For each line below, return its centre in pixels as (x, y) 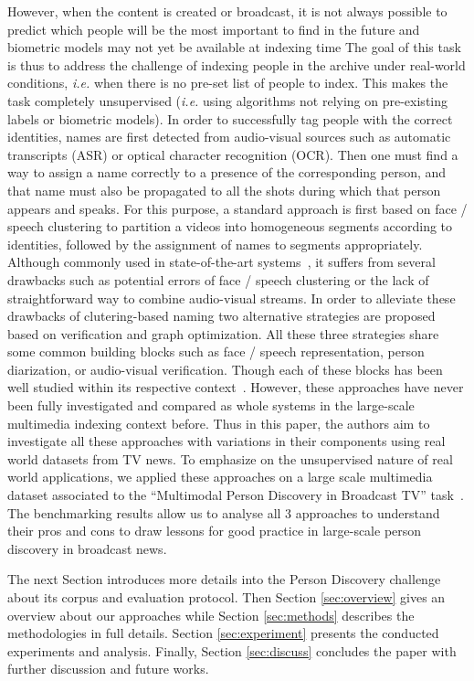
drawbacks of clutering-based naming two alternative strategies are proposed (221, 316)
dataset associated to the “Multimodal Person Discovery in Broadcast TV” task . (236, 495)
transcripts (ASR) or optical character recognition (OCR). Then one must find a (233, 154)
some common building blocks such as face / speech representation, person (216, 351)
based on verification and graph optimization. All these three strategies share (223, 333)
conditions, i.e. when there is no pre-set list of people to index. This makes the (228, 83)
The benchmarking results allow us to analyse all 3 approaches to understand (224, 512)
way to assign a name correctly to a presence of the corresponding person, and (227, 172)
